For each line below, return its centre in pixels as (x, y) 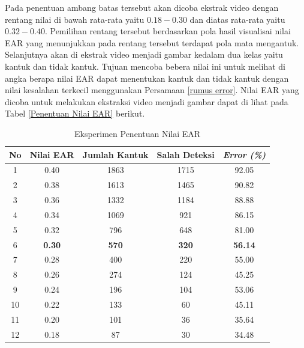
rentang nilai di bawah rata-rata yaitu (75, 19)
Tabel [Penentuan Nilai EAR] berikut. (75, 113)
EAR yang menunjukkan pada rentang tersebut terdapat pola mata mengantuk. (152, 42)
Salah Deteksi (186, 154)
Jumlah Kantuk (115, 154)
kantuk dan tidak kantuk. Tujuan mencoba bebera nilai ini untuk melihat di (145, 66)
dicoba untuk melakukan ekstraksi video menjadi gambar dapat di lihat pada (147, 101)
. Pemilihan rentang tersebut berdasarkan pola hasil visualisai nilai (168, 31)
